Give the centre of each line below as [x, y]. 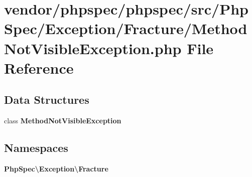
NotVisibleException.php [93, 48]
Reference [39, 67]
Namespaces [36, 148]
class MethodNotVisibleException [63, 121]
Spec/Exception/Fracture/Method [126, 28]
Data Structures [47, 100]
